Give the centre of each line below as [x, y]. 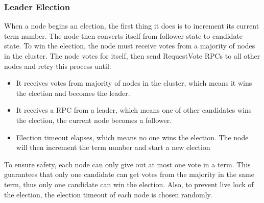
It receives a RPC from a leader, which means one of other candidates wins [134, 110]
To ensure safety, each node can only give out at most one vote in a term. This [127, 164]
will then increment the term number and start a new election [113, 147]
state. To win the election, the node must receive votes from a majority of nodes [130, 46]
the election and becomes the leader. [73, 93]
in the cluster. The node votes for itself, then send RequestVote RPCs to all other [132, 56]
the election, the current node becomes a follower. [94, 120]
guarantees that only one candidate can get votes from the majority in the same [129, 174]
